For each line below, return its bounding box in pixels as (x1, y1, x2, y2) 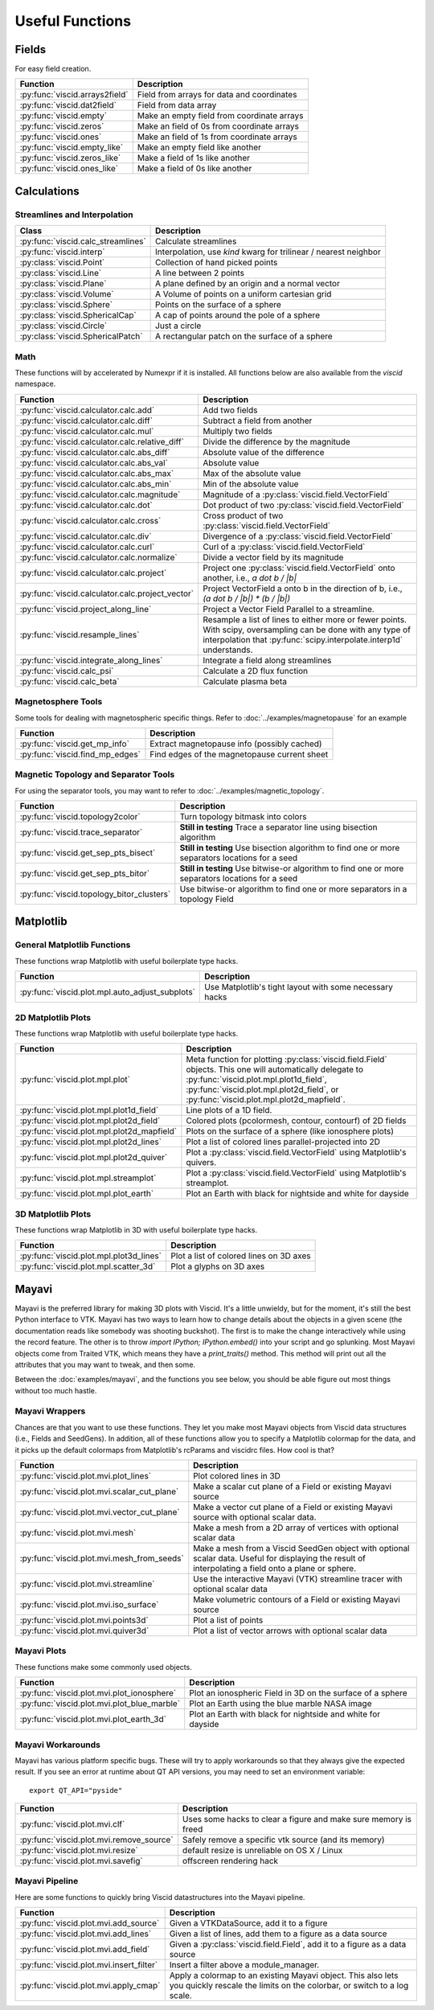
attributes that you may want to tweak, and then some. (14, 1360, 196, 1369)
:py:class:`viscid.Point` (19, 257, 105, 269)
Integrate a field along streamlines (202, 654, 332, 666)
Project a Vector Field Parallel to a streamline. (202, 603, 375, 614)
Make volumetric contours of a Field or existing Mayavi (193, 1594, 401, 1606)
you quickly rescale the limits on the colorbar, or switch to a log (169, 1980, 409, 1992)
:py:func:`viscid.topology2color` (19, 811, 141, 822)
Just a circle (155, 320, 202, 331)
